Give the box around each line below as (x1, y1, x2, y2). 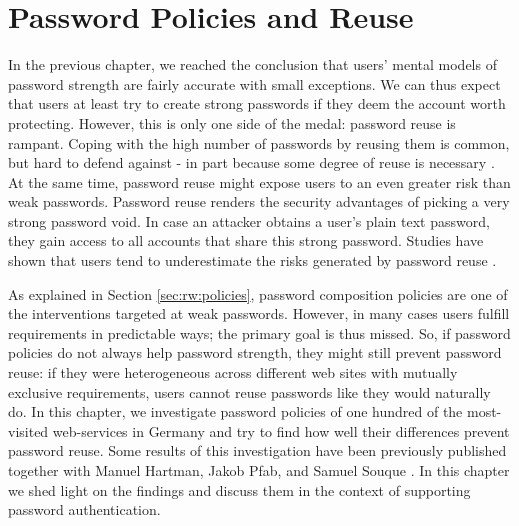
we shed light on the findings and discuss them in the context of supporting (8, 479, 471, 500)
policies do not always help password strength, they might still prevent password (8, 342, 502, 363)
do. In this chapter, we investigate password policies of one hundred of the (8, 401, 463, 422)
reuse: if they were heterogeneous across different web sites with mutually (8, 362, 458, 383)
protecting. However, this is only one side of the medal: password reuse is (8, 112, 456, 133)
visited (8, 420, 49, 441)
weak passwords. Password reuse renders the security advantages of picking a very (8, 191, 510, 212)
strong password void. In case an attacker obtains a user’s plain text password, (8, 210, 490, 231)
